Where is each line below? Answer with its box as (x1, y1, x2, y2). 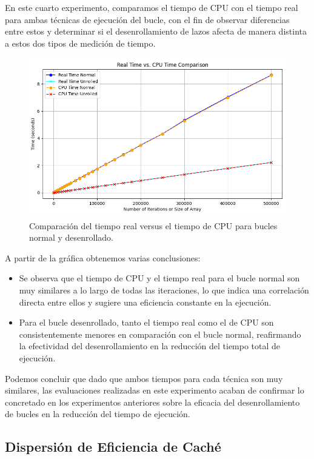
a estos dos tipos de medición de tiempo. (5, 36, 156, 49)
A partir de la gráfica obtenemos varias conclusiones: (5, 251, 201, 264)
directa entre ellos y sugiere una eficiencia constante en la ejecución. (19, 295, 272, 308)
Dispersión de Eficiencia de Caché (5, 437, 221, 456)
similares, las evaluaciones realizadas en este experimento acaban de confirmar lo (5, 384, 304, 397)
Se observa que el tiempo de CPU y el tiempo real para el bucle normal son (19, 272, 300, 284)
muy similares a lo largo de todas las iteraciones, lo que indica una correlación (19, 283, 309, 296)
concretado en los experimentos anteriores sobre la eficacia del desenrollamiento (5, 395, 300, 408)
